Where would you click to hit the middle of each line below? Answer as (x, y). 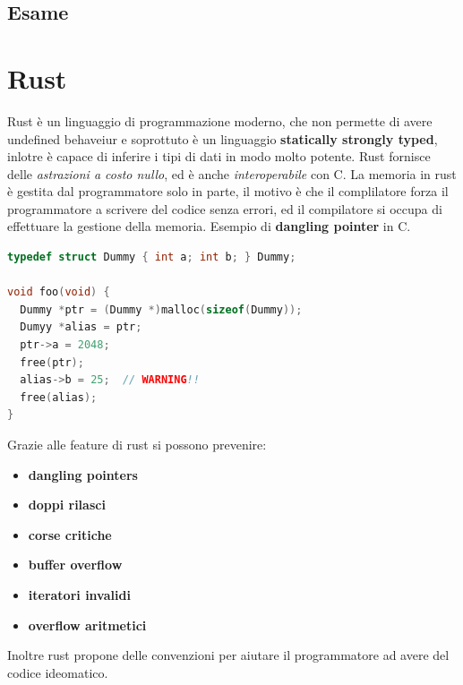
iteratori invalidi (79, 594)
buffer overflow (75, 565)
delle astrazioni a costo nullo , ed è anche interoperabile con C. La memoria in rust (232, 173)
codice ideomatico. (58, 672)
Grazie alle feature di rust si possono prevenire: (137, 444)
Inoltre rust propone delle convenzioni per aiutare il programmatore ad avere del (228, 655)
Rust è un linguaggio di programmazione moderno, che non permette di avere (220, 120)
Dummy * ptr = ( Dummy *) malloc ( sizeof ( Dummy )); (161, 309)
